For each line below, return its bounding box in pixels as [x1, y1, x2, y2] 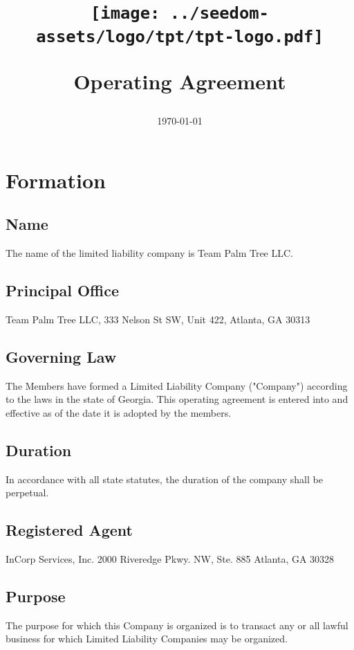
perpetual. [6, 485, 49, 500]
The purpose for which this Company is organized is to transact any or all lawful [6, 617, 348, 632]
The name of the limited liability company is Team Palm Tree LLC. [6, 245, 293, 260]
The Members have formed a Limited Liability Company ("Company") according [6, 378, 348, 392]
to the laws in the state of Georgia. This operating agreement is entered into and [6, 392, 348, 406]
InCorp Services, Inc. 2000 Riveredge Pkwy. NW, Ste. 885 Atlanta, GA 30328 [6, 551, 335, 566]
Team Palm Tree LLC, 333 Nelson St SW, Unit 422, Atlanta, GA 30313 [6, 312, 310, 326]
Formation [6, 165, 106, 194]
